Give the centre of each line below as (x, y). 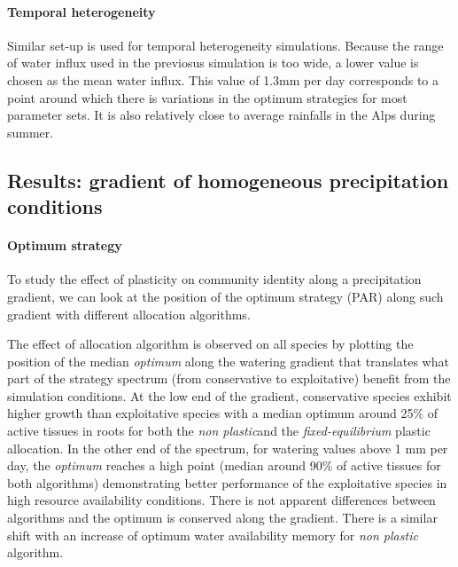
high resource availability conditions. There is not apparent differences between (221, 500)
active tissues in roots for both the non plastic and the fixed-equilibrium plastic (219, 431)
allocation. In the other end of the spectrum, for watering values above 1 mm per (228, 448)
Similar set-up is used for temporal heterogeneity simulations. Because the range (225, 45)
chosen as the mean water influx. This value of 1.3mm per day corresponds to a (223, 79)
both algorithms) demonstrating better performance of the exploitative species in (227, 482)
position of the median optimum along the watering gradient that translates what (228, 361)
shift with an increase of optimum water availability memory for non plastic (213, 535)
